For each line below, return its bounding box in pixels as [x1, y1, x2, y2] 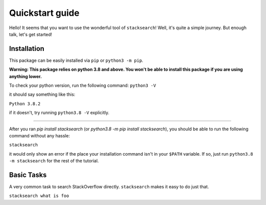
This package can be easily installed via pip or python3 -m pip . [9, 57, 143, 63]
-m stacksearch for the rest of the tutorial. [9, 158, 99, 164]
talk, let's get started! [9, 31, 53, 37]
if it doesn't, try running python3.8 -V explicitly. [9, 110, 109, 116]
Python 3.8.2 [9, 101, 41, 106]
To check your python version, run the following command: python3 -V [9, 82, 156, 88]
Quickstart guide [9, 7, 80, 18]
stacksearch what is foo [9, 193, 69, 199]
